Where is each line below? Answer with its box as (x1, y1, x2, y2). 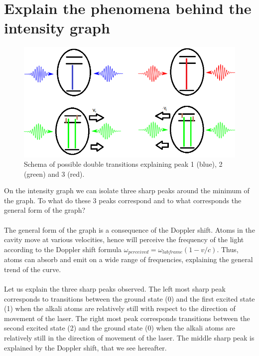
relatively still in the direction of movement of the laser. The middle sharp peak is (4, 333, 255, 343)
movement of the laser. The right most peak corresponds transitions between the (4, 313, 250, 323)
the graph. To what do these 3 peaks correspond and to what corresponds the (4, 195, 242, 205)
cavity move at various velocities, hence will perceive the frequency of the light (4, 234, 244, 245)
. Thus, (217, 244, 239, 254)
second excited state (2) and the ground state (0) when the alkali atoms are (4, 323, 235, 333)
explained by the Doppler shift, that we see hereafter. (4, 342, 167, 353)
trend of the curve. (4, 264, 61, 274)
